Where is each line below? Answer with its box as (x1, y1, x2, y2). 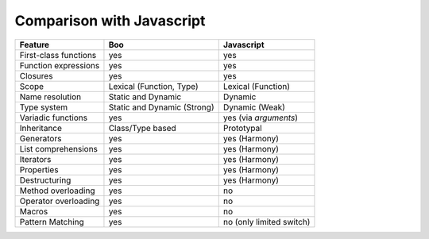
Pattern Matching (19, 216, 85, 227)
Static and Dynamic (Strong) (108, 102, 214, 113)
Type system (19, 102, 68, 113)
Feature (19, 39, 50, 50)
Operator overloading (19, 195, 100, 206)
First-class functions (19, 49, 97, 60)
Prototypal (222, 122, 262, 133)
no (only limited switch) (222, 216, 311, 227)
